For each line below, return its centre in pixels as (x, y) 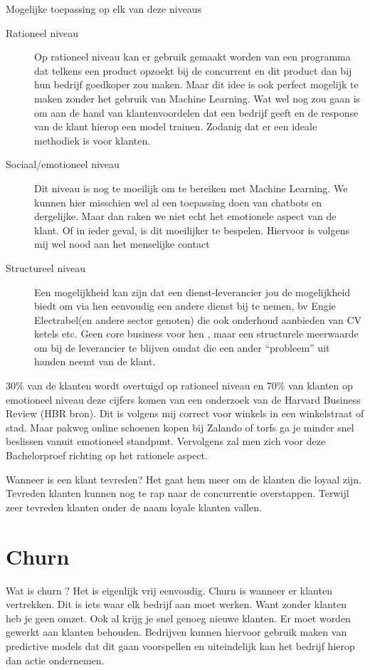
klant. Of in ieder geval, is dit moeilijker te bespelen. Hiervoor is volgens (192, 230)
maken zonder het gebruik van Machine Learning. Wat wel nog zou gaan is (197, 98)
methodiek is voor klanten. (92, 140)
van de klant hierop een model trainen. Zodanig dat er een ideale (176, 126)
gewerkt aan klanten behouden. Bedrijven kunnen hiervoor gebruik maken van (176, 632)
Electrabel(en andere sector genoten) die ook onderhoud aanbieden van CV (198, 319)
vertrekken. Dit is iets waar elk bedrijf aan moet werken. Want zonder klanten (176, 604)
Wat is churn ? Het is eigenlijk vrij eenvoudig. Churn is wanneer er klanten (169, 590)
